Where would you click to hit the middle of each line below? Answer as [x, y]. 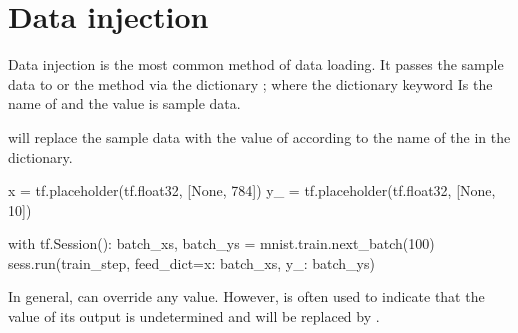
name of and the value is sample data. [124, 103]
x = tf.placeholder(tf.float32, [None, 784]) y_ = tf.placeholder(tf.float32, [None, [252, 190]
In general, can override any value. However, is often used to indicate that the [246, 296]
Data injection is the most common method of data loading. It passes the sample [256, 64]
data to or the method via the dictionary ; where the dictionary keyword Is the [250, 83]
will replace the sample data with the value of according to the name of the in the [259, 136]
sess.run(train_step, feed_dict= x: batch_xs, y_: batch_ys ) [191, 262]
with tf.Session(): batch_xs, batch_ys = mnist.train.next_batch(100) [221, 243]
